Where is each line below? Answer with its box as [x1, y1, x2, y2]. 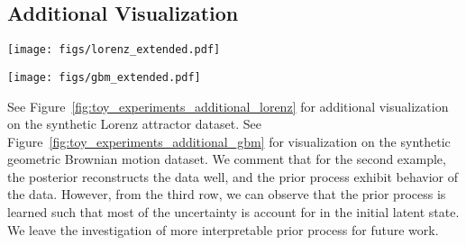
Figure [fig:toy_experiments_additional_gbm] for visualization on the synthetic [7, 132, 451, 150]
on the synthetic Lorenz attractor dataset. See [7, 114, 262, 133]
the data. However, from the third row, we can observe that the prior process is [7, 185, 446, 204]
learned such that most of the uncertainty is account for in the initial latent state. [7, 203, 460, 222]
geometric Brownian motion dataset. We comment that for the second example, [7, 150, 446, 168]
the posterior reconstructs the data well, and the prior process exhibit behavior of [7, 167, 459, 186]
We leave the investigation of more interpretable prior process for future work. [7, 220, 439, 239]
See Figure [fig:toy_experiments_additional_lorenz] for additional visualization [7, 96, 449, 115]
